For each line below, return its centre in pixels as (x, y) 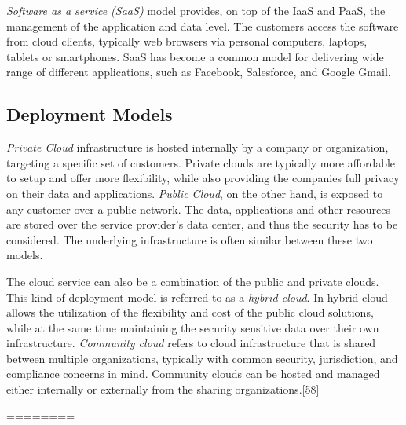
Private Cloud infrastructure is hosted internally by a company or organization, (198, 147)
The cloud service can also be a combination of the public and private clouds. (193, 281)
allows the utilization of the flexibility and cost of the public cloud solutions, (190, 312)
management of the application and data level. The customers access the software (203, 26)
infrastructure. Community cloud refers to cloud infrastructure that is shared (191, 343)
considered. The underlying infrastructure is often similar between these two (190, 239)
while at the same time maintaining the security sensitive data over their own (193, 327)
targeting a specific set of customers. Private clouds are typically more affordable (201, 162)
